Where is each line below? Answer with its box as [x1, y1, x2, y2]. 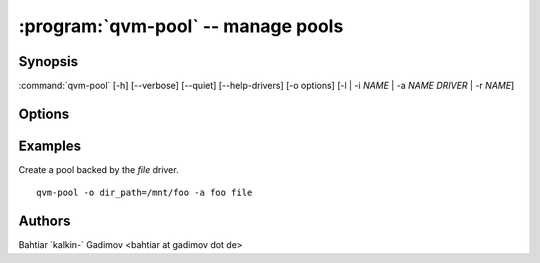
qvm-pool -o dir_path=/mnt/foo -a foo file [36, 187, 253, 199]
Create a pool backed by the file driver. [18, 163, 179, 175]
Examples [18, 137, 82, 154]
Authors [18, 213, 71, 230]
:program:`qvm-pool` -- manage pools [18, 15, 344, 37]
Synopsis [18, 53, 79, 70]
